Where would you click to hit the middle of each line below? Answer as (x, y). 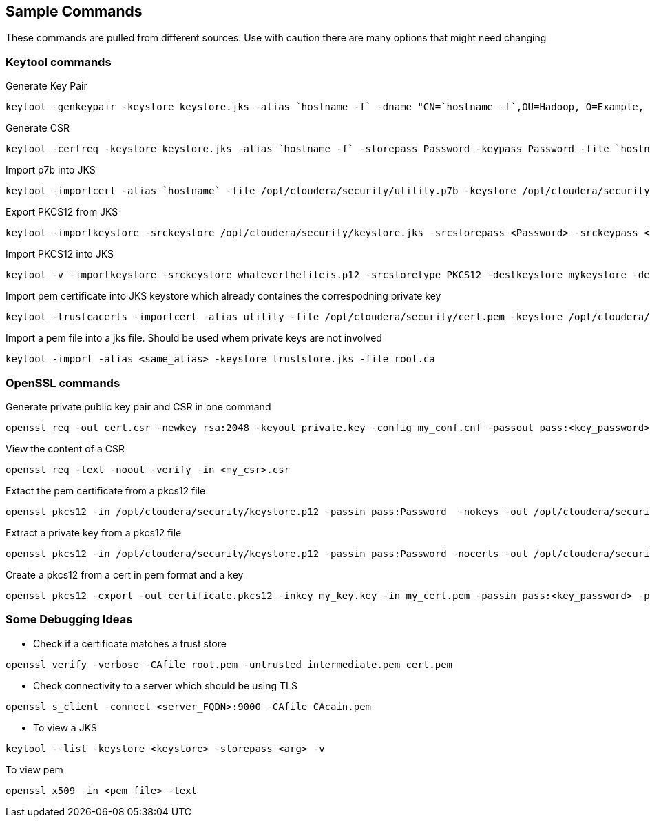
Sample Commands (74, 11)
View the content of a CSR (65, 448)
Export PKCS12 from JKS (62, 212)
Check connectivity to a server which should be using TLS (165, 685)
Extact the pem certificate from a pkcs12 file (106, 490)
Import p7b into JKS (51, 170)
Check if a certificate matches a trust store (130, 643)
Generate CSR (38, 128)
